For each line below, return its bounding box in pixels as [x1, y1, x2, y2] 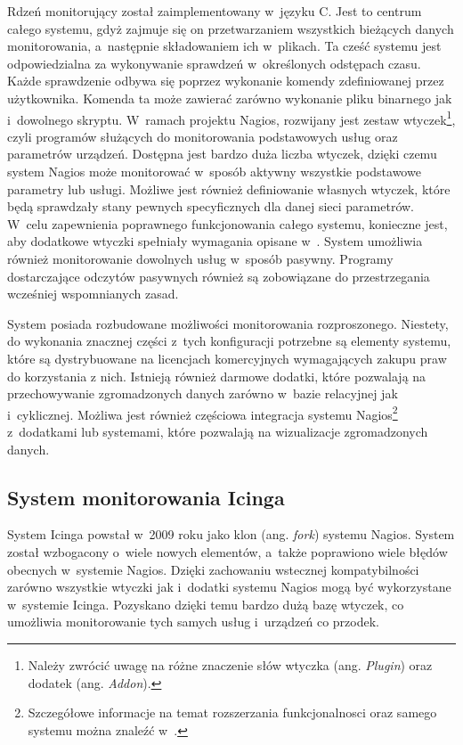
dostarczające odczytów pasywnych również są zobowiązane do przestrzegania [7, 266, 430, 285]
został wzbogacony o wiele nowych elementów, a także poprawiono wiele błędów [7, 542, 448, 561]
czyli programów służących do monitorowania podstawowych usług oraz [7, 127, 398, 145]
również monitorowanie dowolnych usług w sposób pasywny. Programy [7, 249, 394, 267]
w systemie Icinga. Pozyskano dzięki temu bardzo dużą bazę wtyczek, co [7, 594, 404, 613]
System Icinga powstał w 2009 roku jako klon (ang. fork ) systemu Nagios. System [7, 525, 455, 544]
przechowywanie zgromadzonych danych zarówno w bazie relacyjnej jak [7, 384, 398, 403]
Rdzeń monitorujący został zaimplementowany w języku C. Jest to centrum [7, 2, 422, 20]
